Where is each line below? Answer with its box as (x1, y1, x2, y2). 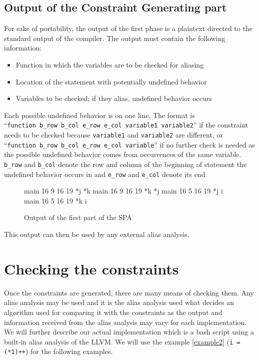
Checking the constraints (4, 258, 179, 278)
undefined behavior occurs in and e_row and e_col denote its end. (4, 168, 207, 179)
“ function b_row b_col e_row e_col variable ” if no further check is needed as (4, 139, 255, 149)
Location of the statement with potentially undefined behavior (15, 76, 207, 86)
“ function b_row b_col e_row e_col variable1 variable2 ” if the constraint (4, 119, 248, 130)
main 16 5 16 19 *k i (24, 195, 87, 205)
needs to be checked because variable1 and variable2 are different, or (4, 129, 223, 140)
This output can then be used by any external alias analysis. (4, 229, 189, 239)
